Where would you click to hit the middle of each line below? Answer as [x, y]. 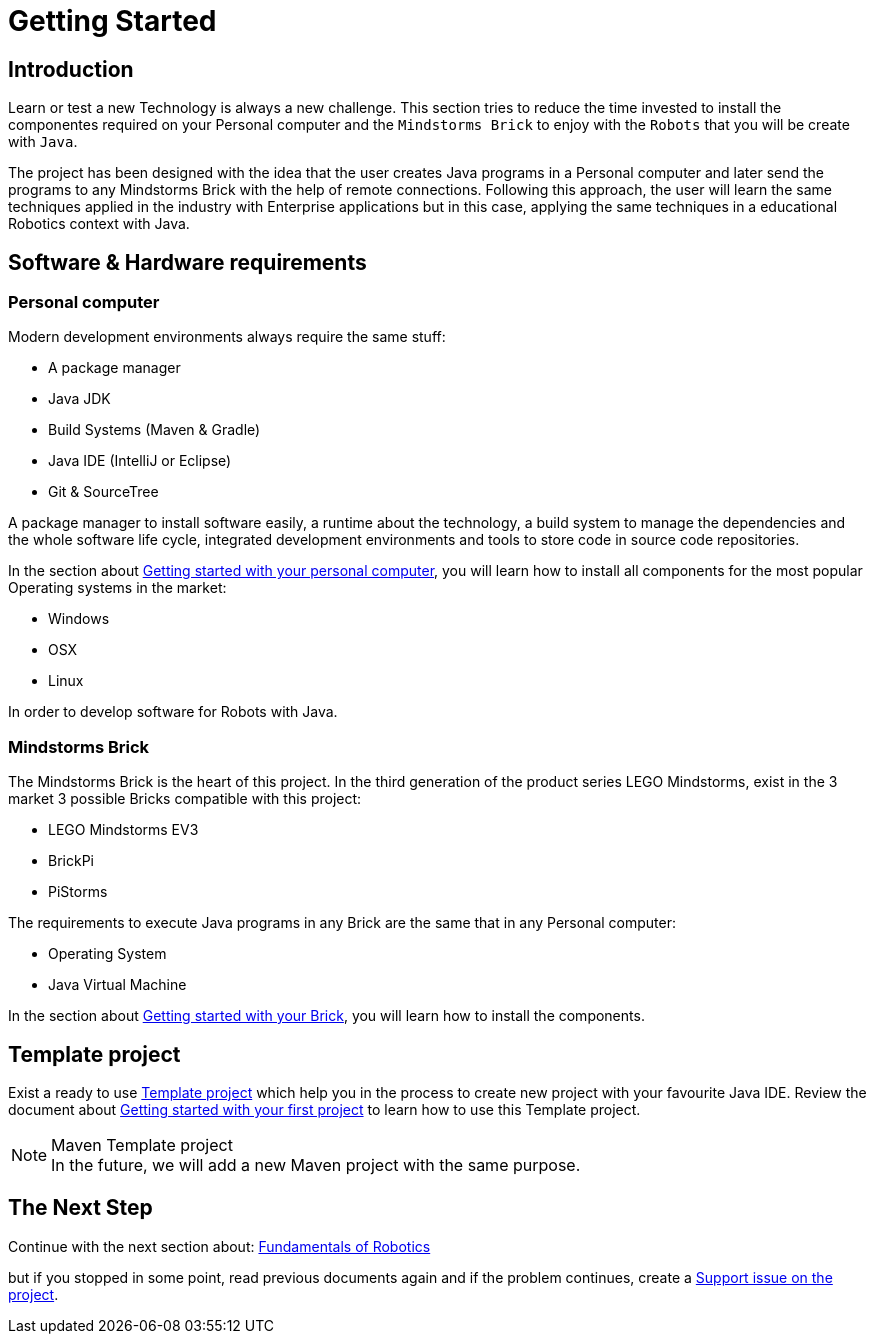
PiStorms [78, 892]
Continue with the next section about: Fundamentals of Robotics [219, 1246]
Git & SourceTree [103, 492]
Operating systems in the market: [117, 588]
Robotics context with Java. [99, 224]
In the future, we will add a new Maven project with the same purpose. [316, 1164]
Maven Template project [142, 1144]
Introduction [71, 69]
